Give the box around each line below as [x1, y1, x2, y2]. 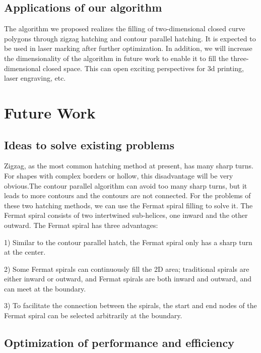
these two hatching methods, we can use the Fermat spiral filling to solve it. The [4, 200, 253, 210]
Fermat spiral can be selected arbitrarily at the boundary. [4, 310, 182, 321]
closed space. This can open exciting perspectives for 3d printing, [43, 63, 244, 73]
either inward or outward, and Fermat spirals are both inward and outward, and [4, 273, 252, 284]
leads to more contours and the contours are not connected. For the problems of [4, 190, 251, 201]
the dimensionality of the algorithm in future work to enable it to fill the [4, 52, 229, 63]
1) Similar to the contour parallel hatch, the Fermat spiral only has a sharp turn [4, 237, 252, 247]
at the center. [4, 247, 46, 257]
